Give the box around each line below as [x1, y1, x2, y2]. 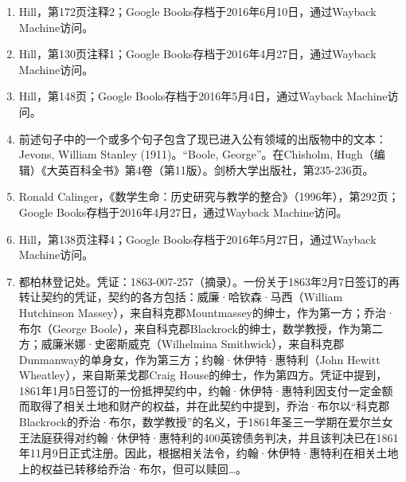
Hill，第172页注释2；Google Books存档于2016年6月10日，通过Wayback [18, 3, 377, 19]
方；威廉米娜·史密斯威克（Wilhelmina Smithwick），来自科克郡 [18, 335, 345, 352]
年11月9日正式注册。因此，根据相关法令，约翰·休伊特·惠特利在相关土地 [18, 445, 399, 461]
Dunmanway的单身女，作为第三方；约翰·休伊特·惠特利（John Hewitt [18, 351, 381, 367]
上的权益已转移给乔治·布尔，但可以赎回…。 [18, 460, 248, 476]
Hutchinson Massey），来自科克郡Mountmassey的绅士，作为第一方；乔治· [18, 304, 395, 320]
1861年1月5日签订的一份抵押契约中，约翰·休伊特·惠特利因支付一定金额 [18, 382, 393, 398]
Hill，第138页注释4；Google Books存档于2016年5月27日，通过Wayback [18, 230, 377, 247]
